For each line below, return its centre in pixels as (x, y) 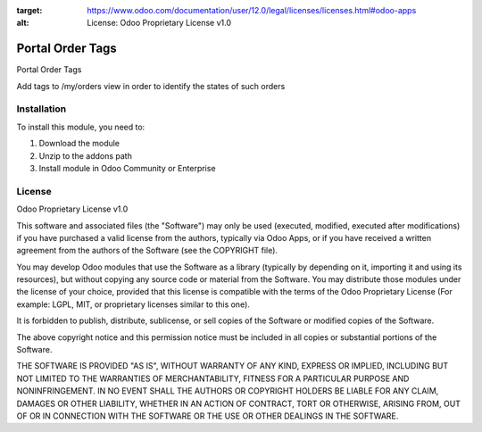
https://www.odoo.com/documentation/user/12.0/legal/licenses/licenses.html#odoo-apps (252, 10)
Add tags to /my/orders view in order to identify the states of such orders (151, 86)
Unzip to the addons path (86, 155)
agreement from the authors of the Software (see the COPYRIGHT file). (147, 251)
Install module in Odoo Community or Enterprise (127, 168)
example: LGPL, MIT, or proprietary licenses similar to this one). (133, 304)
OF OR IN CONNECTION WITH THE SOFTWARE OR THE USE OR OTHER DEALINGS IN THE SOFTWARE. (208, 416)
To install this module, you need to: (81, 127)
